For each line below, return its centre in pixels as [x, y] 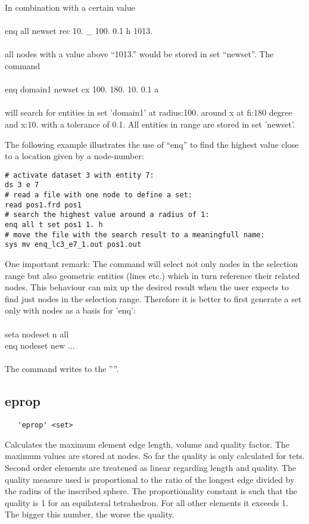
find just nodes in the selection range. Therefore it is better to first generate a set [153, 298]
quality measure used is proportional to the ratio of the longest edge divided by [150, 479]
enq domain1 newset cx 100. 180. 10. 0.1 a [82, 89]
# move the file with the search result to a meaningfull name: [135, 235]
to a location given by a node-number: [74, 156]
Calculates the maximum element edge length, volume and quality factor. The [147, 444]
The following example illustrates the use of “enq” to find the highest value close [152, 144]
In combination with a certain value [70, 7]
